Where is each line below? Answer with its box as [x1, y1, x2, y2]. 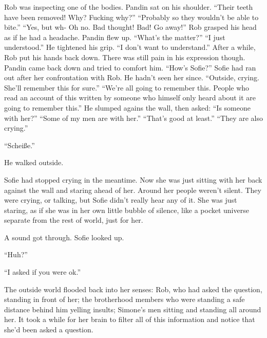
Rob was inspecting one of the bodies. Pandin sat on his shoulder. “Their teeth [4, 2, 253, 12]
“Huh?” [4, 249, 28, 260]
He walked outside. [4, 157, 64, 168]
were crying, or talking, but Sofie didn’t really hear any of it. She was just [4, 194, 237, 205]
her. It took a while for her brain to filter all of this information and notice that [4, 314, 255, 325]
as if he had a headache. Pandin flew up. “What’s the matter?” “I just [4, 31, 225, 42]
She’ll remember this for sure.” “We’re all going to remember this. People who [4, 82, 250, 93]
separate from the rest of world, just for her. [4, 215, 143, 225]
